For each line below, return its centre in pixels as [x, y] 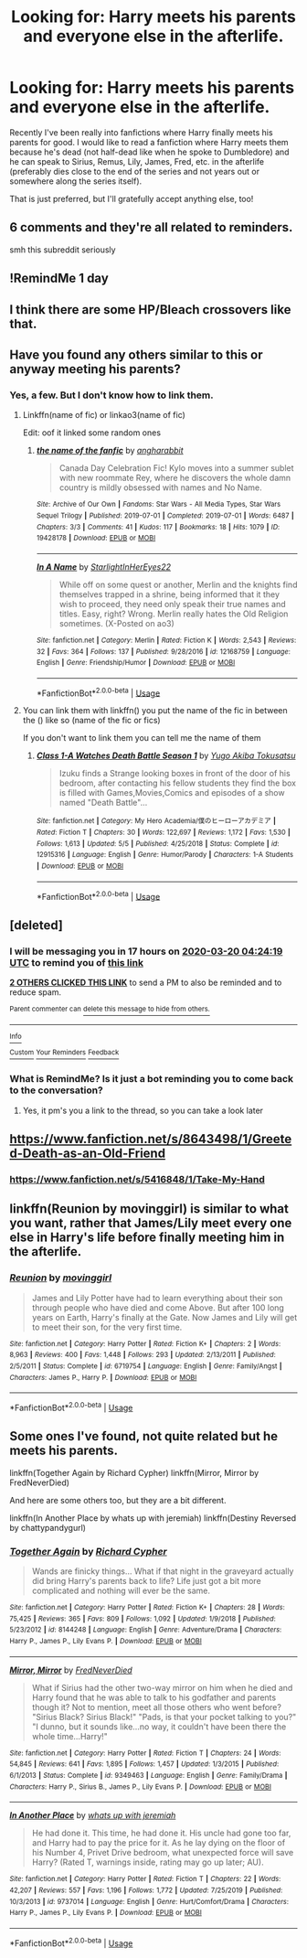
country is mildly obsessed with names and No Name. [160, 487]
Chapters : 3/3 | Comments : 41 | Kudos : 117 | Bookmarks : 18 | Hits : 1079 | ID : [158, 527]
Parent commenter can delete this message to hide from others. [110, 1009]
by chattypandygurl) [48, 1527]
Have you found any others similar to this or [136, 354]
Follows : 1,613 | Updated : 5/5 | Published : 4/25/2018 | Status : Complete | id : [158, 843]
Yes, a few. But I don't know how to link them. [111, 395]
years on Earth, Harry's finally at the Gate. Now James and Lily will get [164, 1317]
